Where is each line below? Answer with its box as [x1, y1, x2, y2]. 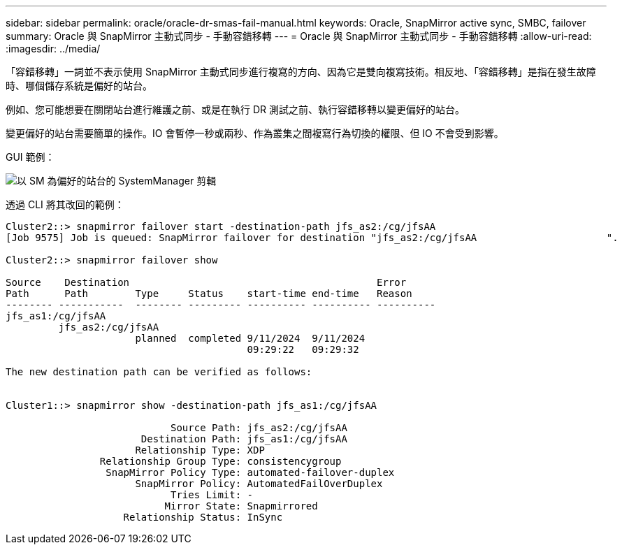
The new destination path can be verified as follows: [6, 366, 312, 377]
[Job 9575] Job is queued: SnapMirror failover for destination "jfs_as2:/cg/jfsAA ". [6, 232, 619, 243]
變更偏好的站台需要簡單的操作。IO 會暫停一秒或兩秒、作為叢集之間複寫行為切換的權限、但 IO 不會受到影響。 [6, 127, 504, 139]
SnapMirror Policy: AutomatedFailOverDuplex [135, 478, 383, 489]
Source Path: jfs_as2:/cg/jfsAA [171, 422, 347, 433]
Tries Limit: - [171, 489, 254, 500]
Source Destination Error [6, 277, 407, 288]
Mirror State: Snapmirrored [164, 500, 318, 512]
